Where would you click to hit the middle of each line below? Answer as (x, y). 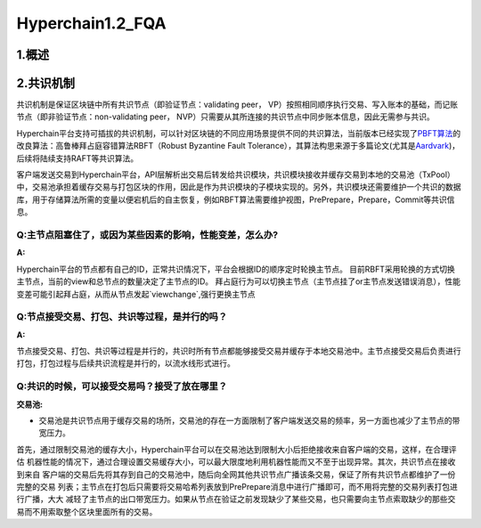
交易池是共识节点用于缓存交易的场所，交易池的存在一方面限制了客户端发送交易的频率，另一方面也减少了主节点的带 (249, 420)
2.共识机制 (46, 83)
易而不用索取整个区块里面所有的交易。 (87, 511)
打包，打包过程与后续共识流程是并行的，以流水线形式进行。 (126, 363)
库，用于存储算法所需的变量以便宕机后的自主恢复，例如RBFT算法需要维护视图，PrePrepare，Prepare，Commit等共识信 (236, 199)
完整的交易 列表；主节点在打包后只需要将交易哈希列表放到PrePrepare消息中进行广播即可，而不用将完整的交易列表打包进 (237, 486)
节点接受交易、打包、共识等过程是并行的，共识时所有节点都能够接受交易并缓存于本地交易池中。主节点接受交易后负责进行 (239, 351)
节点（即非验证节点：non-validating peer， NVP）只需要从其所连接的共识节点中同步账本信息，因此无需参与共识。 (226, 117)
